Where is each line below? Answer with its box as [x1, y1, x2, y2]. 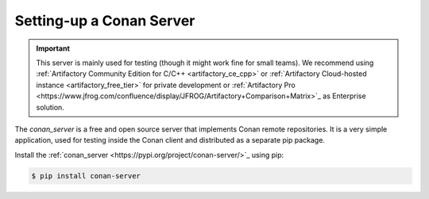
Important [36, 44, 71, 53]
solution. [36, 102, 65, 112]
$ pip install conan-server [31, 171, 141, 180]
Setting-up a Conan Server [14, 12, 195, 29]
